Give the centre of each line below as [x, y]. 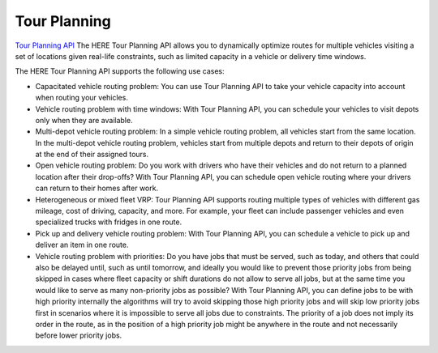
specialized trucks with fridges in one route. [109, 222]
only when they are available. [84, 120]
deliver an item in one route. [82, 245]
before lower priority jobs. [79, 335]
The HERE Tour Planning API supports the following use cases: [120, 71]
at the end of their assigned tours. [92, 155]
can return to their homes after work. [97, 188]
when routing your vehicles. [82, 98]
